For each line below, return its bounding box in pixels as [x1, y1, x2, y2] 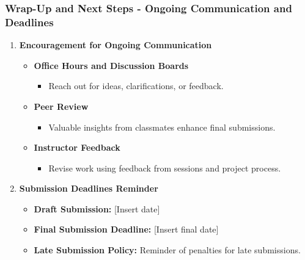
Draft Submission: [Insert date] [34, 202, 160, 215]
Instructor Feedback [34, 141, 120, 154]
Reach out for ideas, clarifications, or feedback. [48, 79, 224, 92]
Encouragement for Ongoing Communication [19, 38, 212, 51]
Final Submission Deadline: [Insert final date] [34, 223, 219, 236]
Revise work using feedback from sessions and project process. [48, 161, 281, 174]
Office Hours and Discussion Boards [34, 59, 189, 71]
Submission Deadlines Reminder [19, 182, 158, 195]
